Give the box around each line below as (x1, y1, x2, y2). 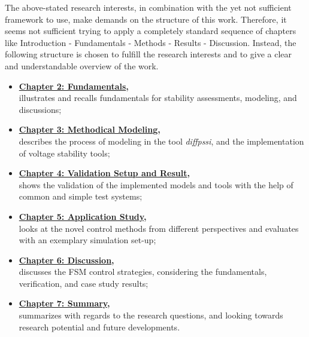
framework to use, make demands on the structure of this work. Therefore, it (5, 13, 287, 25)
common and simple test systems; (19, 190, 143, 203)
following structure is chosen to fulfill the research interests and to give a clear (5, 48, 292, 60)
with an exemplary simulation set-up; (19, 234, 156, 246)
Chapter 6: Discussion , (19, 253, 114, 266)
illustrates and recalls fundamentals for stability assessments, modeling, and (19, 91, 297, 104)
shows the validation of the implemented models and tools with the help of (19, 178, 293, 191)
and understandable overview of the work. (5, 59, 159, 72)
